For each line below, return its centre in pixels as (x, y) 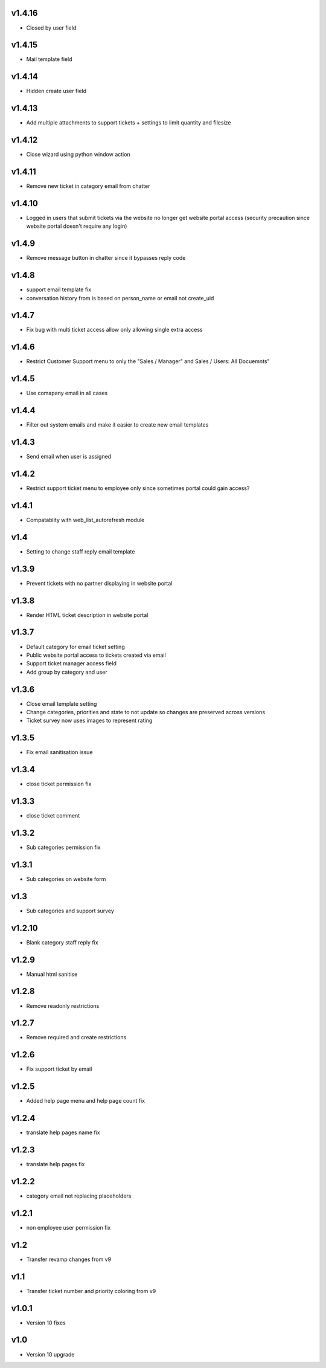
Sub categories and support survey (70, 911)
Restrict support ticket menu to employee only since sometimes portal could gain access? (138, 488)
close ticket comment (53, 816)
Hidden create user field (56, 91)
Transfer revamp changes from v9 (69, 1259)
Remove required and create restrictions (76, 1037)
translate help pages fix (56, 1164)
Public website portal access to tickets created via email (96, 655)
